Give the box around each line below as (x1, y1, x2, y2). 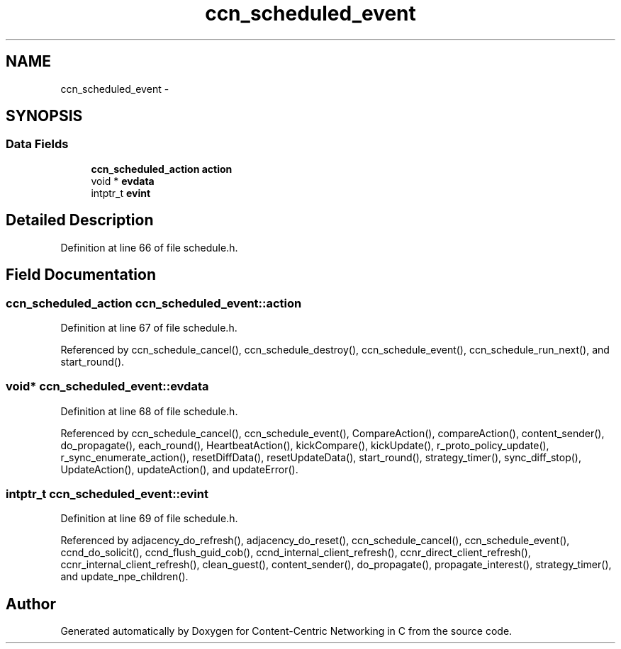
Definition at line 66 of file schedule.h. (60, 241, 238, 254)
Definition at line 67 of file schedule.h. (60, 321, 237, 334)
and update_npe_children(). (60, 570, 189, 583)
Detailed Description (6, 211, 154, 230)
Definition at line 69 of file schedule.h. (60, 512, 238, 525)
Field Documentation (6, 266, 156, 284)
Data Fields (6, 137, 69, 152)
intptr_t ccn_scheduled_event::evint (6, 487, 208, 501)
